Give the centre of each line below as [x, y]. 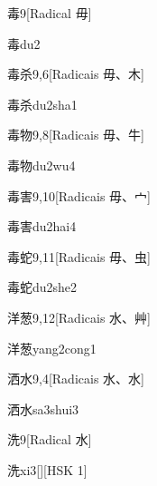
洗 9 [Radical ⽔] [50, 439]
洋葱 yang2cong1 [52, 348]
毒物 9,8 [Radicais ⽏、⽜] [76, 135]
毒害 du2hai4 [42, 226]
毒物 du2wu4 [42, 165]
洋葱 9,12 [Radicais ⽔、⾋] [79, 317]
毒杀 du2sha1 [42, 104]
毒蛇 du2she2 [42, 287]
